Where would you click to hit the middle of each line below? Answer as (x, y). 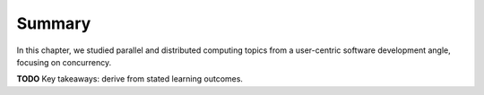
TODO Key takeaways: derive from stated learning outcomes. (130, 79)
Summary (54, 23)
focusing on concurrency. (64, 62)
